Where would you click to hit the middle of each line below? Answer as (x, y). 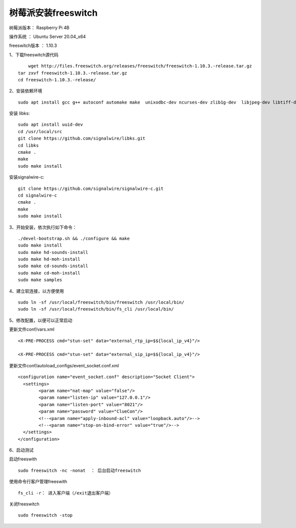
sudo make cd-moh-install (49, 273)
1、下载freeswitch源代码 (34, 55)
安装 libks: (19, 113)
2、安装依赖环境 (26, 91)
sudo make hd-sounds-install (53, 252)
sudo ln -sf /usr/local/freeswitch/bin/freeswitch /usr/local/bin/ (101, 302)
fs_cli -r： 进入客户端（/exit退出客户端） (66, 493)
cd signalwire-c (37, 195)
